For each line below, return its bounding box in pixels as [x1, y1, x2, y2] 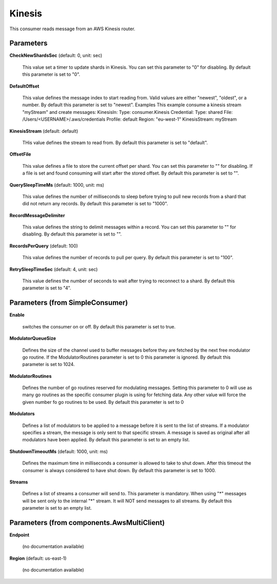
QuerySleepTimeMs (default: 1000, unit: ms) [9, 182, 105, 188]
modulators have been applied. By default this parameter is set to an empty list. [22, 437, 190, 443]
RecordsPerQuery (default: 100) [9, 243, 78, 249]
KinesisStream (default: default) [9, 128, 78, 134]
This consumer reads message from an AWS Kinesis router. [9, 26, 135, 32]
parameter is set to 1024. [22, 361, 75, 367]
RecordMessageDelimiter [9, 212, 65, 218]
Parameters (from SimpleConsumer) [9, 298, 128, 307]
